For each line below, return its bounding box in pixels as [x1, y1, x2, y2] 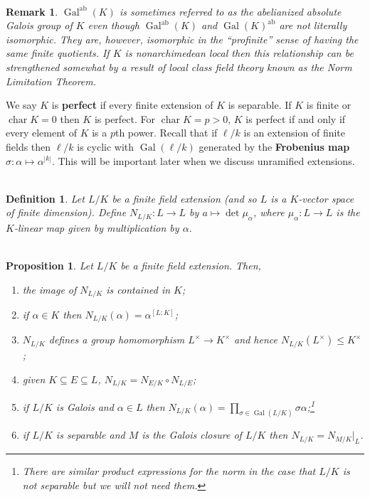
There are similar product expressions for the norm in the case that [22, 464, 316, 479]
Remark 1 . [6, 4, 58, 18]
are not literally [279, 18, 347, 33]
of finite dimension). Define [6, 205, 127, 220]
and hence [234, 332, 277, 347]
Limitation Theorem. [6, 73, 97, 88]
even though [88, 18, 139, 33]
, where [253, 205, 285, 220]
